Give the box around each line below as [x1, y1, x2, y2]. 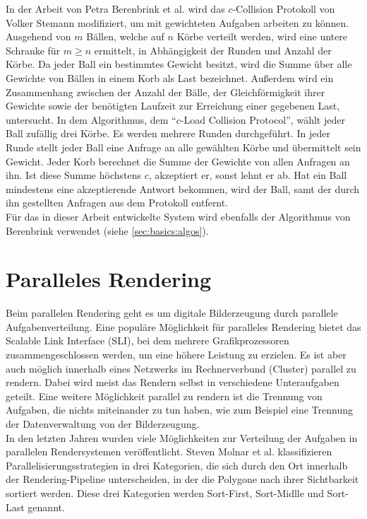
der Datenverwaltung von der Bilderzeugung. [6, 416, 200, 431]
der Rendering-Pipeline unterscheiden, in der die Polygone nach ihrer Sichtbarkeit [6, 472, 359, 486]
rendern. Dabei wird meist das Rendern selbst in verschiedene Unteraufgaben [6, 375, 339, 390]
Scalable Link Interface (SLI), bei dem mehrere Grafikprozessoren [6, 333, 289, 348]
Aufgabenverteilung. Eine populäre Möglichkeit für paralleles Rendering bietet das [6, 319, 361, 334]
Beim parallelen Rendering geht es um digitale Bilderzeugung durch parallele [6, 305, 338, 320]
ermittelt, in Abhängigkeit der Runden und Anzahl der [94, 42, 332, 57]
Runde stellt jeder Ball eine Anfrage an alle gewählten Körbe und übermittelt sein [6, 139, 361, 154]
